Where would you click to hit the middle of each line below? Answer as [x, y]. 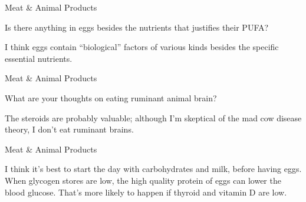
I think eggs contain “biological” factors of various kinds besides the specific [142, 47]
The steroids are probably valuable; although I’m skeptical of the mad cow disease [153, 117]
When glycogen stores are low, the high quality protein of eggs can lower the [143, 180]
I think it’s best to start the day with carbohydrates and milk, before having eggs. [153, 169]
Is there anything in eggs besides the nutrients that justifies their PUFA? [137, 27]
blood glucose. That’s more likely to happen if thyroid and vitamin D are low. [146, 192]
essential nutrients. [39, 58]
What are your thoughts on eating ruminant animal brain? [111, 97]
